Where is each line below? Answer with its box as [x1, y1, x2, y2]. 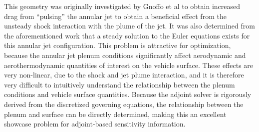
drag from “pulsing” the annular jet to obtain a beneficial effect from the [4, 10, 227, 21]
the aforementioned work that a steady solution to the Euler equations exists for [4, 30, 250, 40]
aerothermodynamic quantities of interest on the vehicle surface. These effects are [4, 59, 254, 70]
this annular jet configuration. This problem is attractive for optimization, [4, 40, 231, 50]
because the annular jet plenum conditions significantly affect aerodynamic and [4, 49, 246, 60]
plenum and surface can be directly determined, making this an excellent [4, 108, 227, 119]
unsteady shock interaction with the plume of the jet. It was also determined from [4, 20, 255, 31]
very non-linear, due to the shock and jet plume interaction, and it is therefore [4, 69, 244, 80]
